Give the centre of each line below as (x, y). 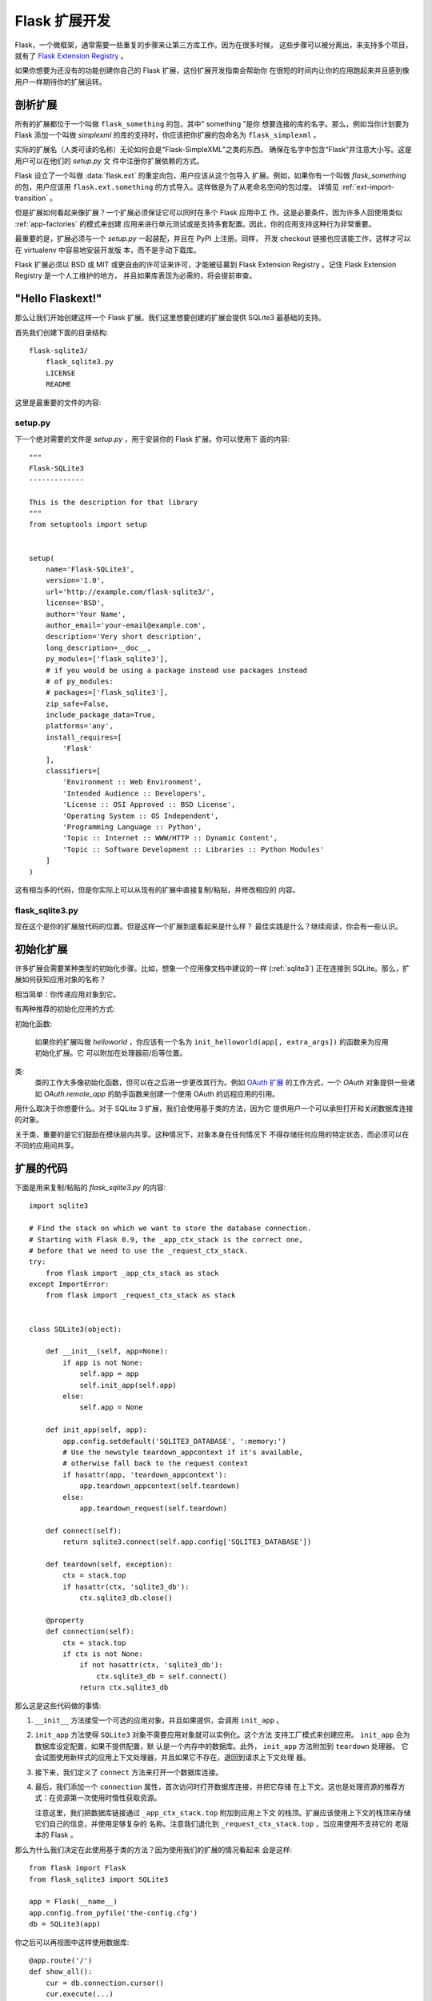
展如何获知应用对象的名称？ (60, 980)
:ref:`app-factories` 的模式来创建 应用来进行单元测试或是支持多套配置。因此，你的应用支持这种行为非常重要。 (195, 223)
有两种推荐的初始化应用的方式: (65, 1009)
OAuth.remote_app (75, 1093)
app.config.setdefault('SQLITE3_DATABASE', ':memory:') (175, 1441)
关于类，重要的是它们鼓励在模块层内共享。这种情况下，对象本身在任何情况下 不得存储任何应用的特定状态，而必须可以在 (212, 1134)
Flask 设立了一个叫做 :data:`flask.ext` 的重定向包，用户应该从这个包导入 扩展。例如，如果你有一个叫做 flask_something (211, 175)
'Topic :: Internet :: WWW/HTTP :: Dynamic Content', (170, 838)
